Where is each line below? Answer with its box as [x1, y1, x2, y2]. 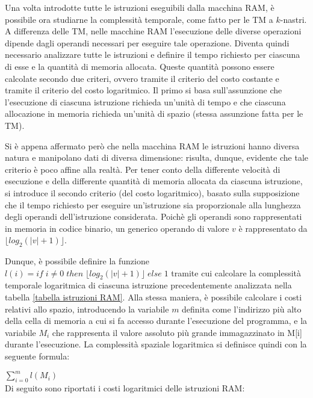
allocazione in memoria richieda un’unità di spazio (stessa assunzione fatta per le [5, 107, 303, 120]
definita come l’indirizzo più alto [182, 302, 302, 315]
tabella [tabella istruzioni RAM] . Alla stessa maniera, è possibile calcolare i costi [5, 291, 302, 303]
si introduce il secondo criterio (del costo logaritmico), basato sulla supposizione [5, 186, 300, 199]
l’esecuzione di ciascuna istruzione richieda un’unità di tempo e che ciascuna [5, 95, 286, 108]
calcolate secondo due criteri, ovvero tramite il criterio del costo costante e [5, 72, 279, 84]
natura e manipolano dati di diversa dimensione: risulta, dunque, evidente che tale [5, 151, 308, 164]
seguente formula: [5, 350, 70, 362]
